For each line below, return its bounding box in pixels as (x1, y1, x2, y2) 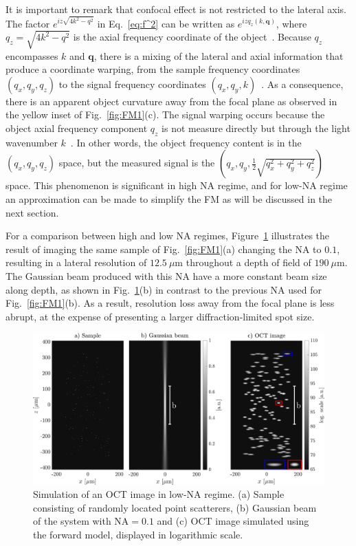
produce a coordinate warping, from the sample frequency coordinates (5, 62, 300, 76)
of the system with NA (33, 514, 129, 528)
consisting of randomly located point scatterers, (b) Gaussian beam (33, 500, 317, 514)
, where (276, 16, 307, 30)
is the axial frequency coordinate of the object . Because (73, 30, 311, 44)
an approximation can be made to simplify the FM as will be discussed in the (5, 192, 333, 206)
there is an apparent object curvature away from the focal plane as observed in (5, 94, 337, 108)
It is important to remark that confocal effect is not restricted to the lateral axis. (5, 2, 346, 16)
